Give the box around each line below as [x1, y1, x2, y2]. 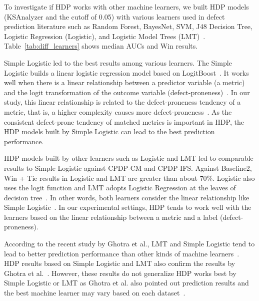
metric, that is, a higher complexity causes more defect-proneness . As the [4, 106, 232, 117]
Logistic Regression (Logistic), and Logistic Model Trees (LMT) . [4, 31, 205, 41]
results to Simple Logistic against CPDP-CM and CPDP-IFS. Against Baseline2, [4, 162, 252, 173]
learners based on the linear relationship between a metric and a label [4, 211, 218, 222]
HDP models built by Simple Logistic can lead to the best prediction [4, 126, 215, 137]
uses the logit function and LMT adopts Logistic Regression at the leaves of [4, 182, 236, 193]
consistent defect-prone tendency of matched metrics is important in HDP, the [4, 116, 244, 127]
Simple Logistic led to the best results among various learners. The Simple [4, 57, 232, 68]
